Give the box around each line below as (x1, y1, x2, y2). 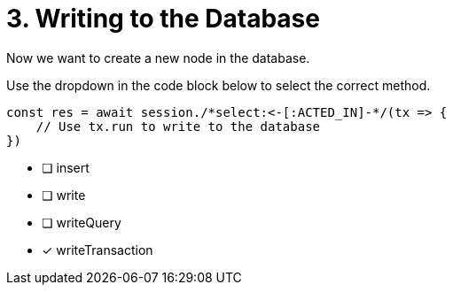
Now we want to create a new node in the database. (6, 50, 310, 65)
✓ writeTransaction (42, 242, 153, 257)
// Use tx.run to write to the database (35, 119, 321, 134)
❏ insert (42, 159, 90, 175)
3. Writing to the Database (6, 4, 320, 34)
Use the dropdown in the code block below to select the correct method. (6, 77, 431, 93)
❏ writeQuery (42, 214, 121, 230)
